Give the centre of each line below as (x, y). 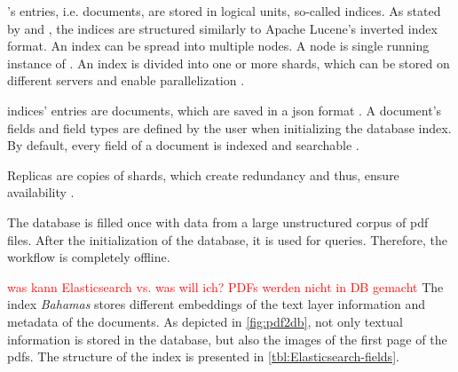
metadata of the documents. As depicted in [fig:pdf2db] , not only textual (205, 321)
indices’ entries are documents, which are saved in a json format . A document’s (225, 110)
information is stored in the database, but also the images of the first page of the (227, 339)
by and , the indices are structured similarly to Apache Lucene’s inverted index (222, 28)
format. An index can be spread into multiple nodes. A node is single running (218, 46)
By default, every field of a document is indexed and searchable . (183, 145)
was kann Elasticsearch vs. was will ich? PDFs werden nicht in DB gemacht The (225, 286)
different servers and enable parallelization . (126, 80)
